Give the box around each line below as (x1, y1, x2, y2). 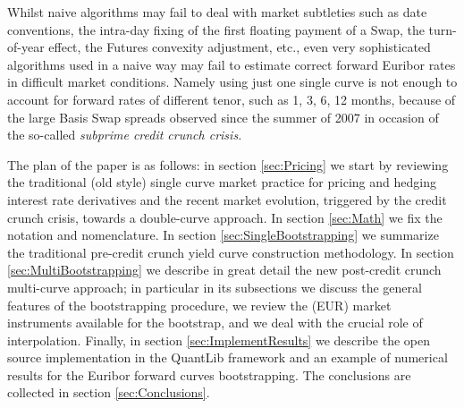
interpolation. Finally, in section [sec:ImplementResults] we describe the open (7, 330, 430, 349)
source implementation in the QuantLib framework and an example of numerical (7, 348, 448, 367)
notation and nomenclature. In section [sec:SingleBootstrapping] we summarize (7, 225, 439, 244)
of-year (7, 38, 45, 56)
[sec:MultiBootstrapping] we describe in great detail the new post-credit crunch (7, 260, 442, 279)
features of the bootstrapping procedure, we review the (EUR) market (7, 295, 392, 314)
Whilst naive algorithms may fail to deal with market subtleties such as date (7, 3, 427, 21)
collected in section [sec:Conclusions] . (7, 383, 210, 402)
